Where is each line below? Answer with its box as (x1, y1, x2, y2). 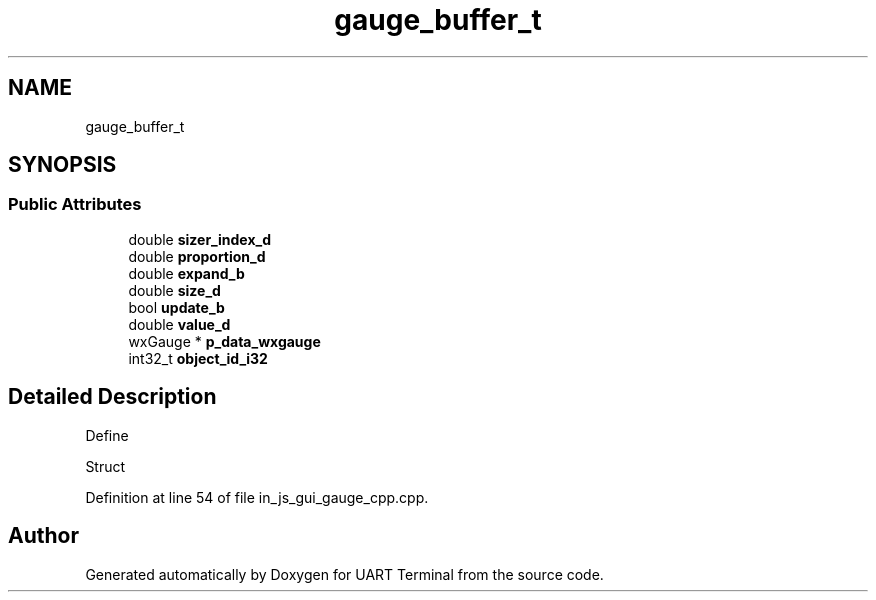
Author (8, 523, 79, 549)
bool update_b (128, 298, 225, 316)
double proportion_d (128, 247, 266, 265)
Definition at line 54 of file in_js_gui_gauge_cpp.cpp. (85, 488, 429, 506)
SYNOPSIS (8, 152, 117, 178)
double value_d (128, 315, 231, 333)
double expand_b (128, 264, 245, 282)
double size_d (128, 281, 221, 299)
